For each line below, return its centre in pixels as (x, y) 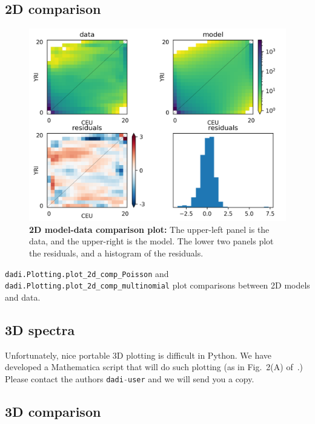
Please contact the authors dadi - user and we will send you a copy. (130, 378)
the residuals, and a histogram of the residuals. (116, 253)
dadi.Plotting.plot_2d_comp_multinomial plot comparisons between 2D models (157, 285)
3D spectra (40, 329)
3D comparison (53, 411)
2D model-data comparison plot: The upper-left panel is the (149, 229)
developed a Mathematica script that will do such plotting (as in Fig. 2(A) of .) (154, 367)
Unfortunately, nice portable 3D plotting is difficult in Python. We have (138, 355)
